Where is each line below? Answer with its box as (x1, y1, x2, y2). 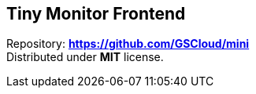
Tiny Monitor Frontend (6, 4, 186, 23)
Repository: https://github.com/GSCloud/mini (6, 37, 250, 51)
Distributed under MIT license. (6, 50, 164, 64)
